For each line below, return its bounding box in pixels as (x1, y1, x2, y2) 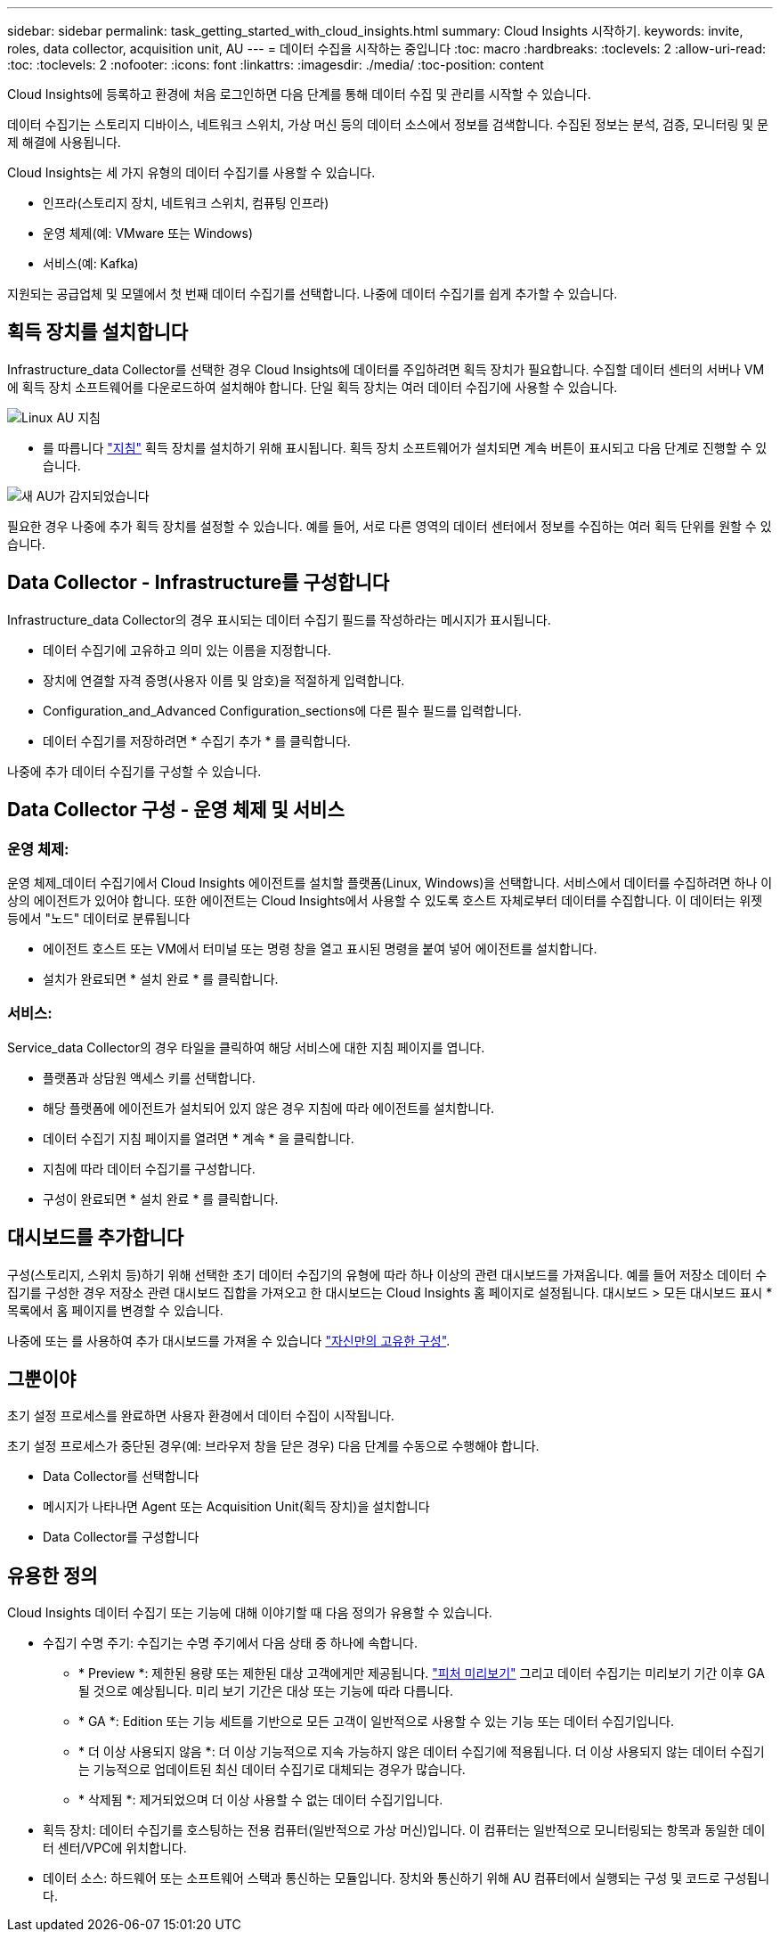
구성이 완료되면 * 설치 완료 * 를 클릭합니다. (43, 1190, 279, 1207)
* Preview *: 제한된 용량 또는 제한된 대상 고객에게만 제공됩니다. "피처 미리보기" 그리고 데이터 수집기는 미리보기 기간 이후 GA (78, 1665, 765, 1681)
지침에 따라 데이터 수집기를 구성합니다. (43, 1160, 256, 1176)
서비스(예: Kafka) (43, 256, 139, 271)
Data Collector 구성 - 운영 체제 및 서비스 (7, 798, 345, 822)
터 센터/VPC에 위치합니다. (43, 1840, 187, 1856)
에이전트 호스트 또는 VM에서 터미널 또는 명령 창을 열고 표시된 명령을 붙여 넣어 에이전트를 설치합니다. (43, 940, 597, 956)
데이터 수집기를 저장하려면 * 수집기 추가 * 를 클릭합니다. (43, 732, 351, 749)
